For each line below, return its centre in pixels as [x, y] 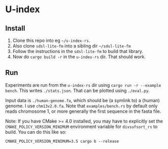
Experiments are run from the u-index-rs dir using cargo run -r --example [83, 85]
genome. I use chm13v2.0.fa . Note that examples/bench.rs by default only [81, 106]
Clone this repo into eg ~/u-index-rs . [51, 40]
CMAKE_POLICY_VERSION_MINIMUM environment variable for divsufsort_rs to [81, 127]
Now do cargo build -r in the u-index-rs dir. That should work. [79, 57]
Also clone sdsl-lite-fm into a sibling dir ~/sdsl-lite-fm [72, 46]
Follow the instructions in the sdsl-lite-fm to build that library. [78, 51]
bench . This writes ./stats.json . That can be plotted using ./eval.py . [77, 90]
